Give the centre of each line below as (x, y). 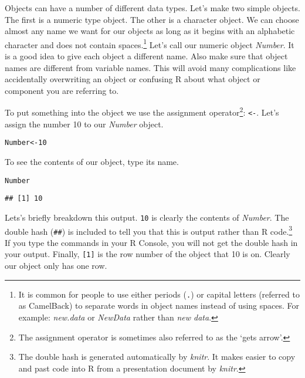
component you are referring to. (62, 90)
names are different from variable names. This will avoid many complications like (150, 67)
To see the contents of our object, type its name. (92, 161)
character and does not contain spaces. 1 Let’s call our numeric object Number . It (150, 43)
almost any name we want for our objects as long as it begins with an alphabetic (150, 31)
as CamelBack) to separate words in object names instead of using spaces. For (159, 306)
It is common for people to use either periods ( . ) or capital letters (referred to (159, 294)
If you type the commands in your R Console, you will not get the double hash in (151, 242)
